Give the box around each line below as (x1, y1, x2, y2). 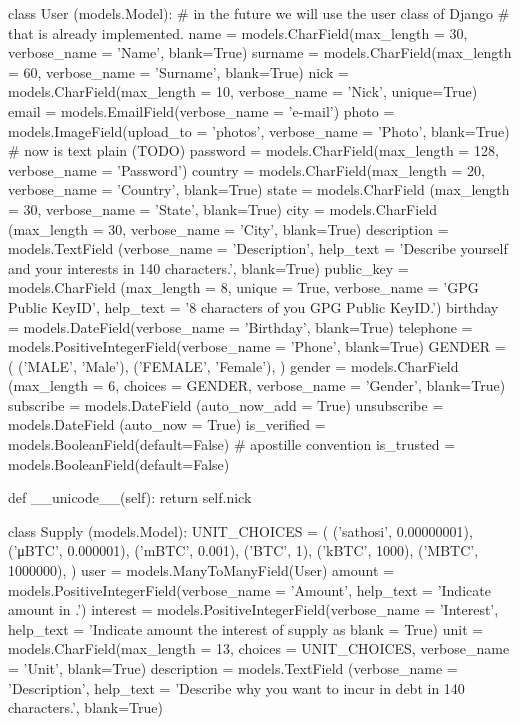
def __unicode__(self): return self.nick (8, 487, 252, 508)
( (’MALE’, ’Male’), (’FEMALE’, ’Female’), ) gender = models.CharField (8, 355, 459, 376)
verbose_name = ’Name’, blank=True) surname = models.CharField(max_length (8, 42, 512, 63)
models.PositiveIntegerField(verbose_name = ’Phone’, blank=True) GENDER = (8, 336, 506, 357)
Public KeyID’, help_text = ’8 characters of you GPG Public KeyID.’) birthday (8, 296, 499, 317)
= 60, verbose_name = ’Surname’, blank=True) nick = (8, 61, 349, 82)
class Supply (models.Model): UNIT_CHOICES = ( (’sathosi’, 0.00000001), (8, 520, 473, 541)
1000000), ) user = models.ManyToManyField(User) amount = (8, 560, 394, 581)
